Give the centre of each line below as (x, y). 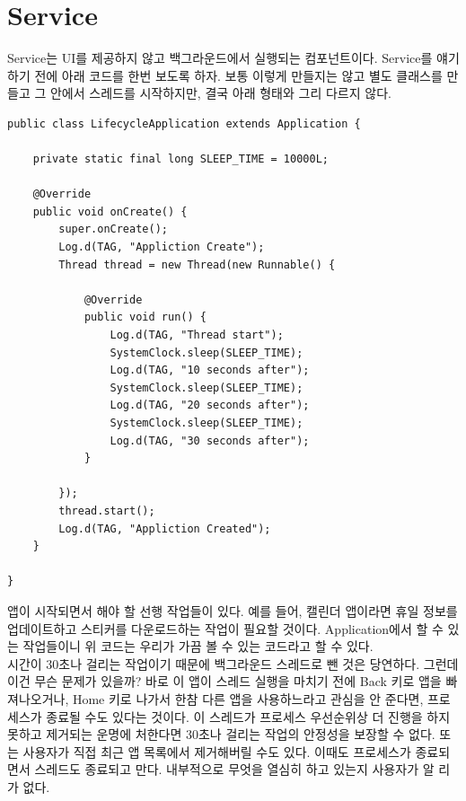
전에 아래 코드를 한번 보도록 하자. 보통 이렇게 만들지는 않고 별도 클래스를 (238, 75)
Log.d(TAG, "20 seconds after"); (210, 405)
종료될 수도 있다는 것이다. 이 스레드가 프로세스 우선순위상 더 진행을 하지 (248, 716)
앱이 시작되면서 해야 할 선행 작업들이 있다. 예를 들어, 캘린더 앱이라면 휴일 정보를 (233, 610)
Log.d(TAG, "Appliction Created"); (165, 528)
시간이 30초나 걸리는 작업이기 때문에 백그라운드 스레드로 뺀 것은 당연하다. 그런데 (233, 663)
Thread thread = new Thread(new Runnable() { (197, 264)
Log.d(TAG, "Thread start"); (197, 335)
